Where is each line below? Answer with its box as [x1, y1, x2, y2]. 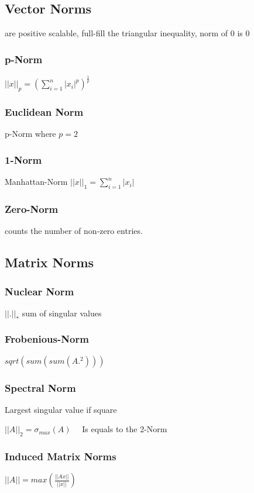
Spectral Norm [5, 380, 76, 395]
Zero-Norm [5, 201, 59, 216]
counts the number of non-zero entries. [5, 225, 143, 237]
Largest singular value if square [5, 403, 117, 415]
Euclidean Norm [5, 105, 84, 119]
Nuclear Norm [5, 284, 74, 298]
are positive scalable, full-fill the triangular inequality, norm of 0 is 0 [5, 27, 250, 39]
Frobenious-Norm [5, 332, 89, 346]
